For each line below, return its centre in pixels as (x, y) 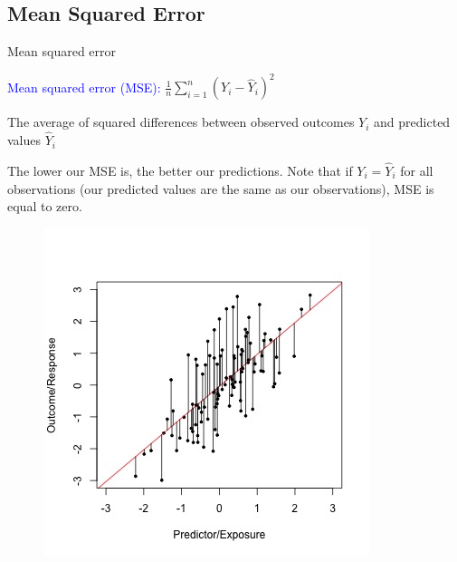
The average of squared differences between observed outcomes (181, 122)
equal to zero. (45, 206)
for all (417, 170)
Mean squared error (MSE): (84, 87)
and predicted (412, 122)
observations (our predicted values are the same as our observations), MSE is (221, 188)
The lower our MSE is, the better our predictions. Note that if (180, 170)
